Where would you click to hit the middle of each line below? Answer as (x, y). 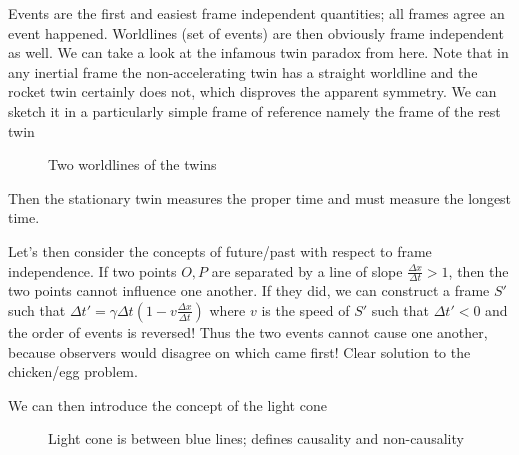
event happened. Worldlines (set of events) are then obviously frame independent (256, 32)
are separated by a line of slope (307, 270)
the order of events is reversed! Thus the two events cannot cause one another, (248, 331)
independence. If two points (92, 270)
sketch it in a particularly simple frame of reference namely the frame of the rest (254, 110)
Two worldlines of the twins (132, 164)
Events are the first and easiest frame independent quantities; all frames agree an (256, 13)
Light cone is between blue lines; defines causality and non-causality (256, 438)
